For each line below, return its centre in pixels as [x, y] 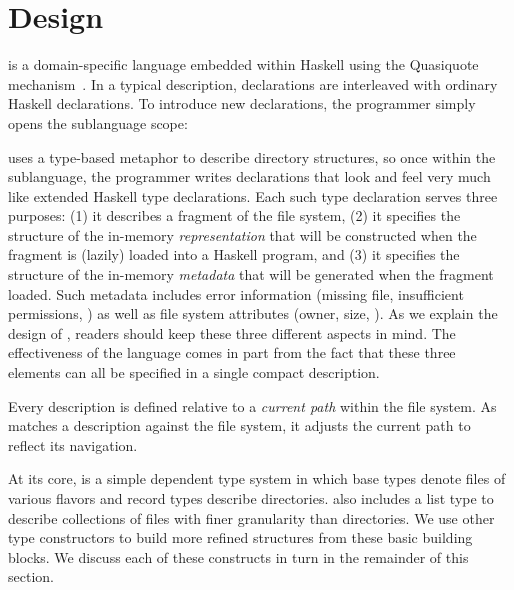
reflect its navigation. [73, 444]
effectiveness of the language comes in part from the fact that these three [232, 352]
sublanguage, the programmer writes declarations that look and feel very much [249, 176]
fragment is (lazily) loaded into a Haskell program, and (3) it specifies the [234, 254]
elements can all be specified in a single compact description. [194, 372]
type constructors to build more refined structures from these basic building [240, 537]
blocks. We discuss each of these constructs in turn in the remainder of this [238, 556]
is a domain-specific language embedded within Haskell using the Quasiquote [243, 64]
